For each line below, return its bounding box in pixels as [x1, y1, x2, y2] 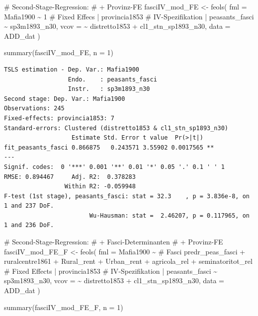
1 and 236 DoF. [4, 222, 54, 229]
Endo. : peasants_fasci [68, 76, 157, 83]
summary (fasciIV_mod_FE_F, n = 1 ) [4, 302, 123, 312]
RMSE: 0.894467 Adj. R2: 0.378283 [4, 173, 136, 180]
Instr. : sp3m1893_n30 [68, 85, 150, 93]
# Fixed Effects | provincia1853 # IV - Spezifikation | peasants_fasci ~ [4, 265, 218, 276]
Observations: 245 [4, 105, 65, 112]
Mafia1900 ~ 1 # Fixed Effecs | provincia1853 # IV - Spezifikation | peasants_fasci [4, 11, 254, 21]
